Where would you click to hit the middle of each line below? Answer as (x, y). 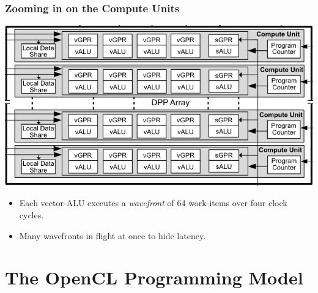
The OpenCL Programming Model (154, 277)
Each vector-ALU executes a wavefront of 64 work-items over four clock (153, 203)
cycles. (31, 215)
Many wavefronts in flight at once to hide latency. (113, 235)
